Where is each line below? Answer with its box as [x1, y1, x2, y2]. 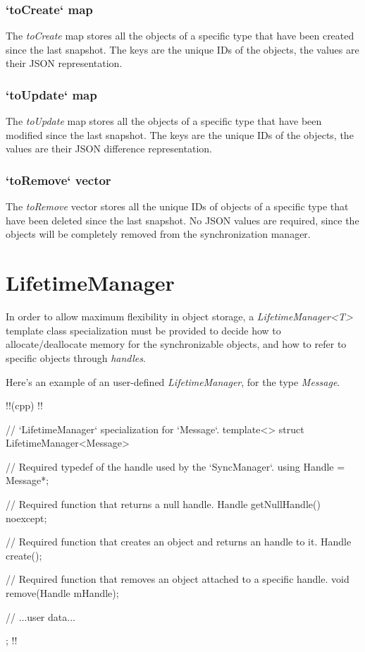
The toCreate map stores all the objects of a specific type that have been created [6, 28, 354, 43]
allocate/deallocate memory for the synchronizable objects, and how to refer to [6, 337, 347, 351]
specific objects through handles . [6, 350, 146, 365]
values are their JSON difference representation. [6, 141, 212, 156]
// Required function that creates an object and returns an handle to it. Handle [6, 534, 352, 549]
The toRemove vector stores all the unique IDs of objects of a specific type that [6, 199, 349, 214]
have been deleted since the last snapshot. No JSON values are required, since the [6, 212, 359, 227]
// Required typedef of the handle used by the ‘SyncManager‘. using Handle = [6, 459, 345, 473]
